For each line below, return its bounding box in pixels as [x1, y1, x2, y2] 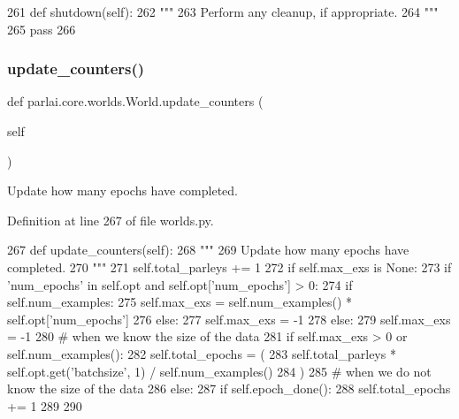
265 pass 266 [7, 19, 76, 38]
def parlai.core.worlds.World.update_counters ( [7, 92, 264, 110]
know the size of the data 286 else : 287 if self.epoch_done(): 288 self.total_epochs [7, 379, 451, 398]
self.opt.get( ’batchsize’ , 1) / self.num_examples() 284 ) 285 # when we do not [7, 362, 432, 380]
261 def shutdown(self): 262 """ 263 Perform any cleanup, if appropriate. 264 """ [7, 3, 439, 20]
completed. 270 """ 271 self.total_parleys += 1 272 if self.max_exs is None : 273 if [7, 257, 452, 276]
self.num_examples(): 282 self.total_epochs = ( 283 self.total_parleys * [7, 344, 396, 362]
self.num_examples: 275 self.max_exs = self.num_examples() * [7, 293, 353, 311]
